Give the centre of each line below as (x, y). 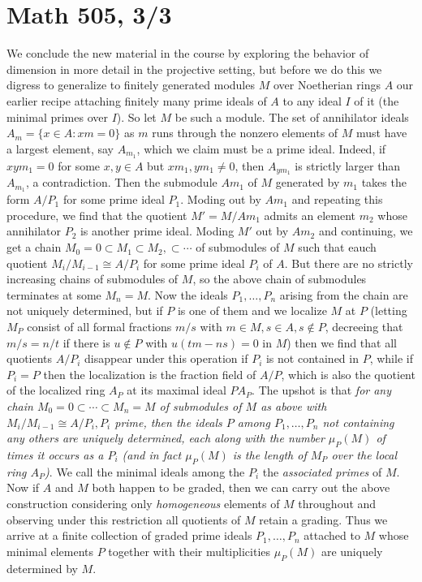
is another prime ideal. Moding (157, 231)
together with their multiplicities (189, 551)
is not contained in (312, 358)
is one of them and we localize (252, 310)
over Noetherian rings (327, 85)
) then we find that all (342, 342)
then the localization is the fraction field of (150, 374)
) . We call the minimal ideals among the (145, 471)
